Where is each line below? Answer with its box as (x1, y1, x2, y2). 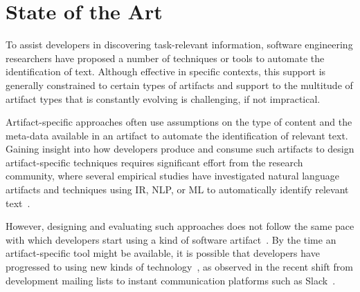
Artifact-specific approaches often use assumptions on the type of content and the (6, 115, 352, 129)
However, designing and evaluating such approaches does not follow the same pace (6, 219, 354, 233)
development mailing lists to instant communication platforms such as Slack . (6, 273, 336, 287)
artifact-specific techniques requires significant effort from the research (6, 155, 303, 169)
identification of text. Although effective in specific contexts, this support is (6, 64, 326, 79)
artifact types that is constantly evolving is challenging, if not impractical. (6, 91, 321, 106)
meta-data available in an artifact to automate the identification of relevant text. (6, 128, 348, 142)
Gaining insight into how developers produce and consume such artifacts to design (6, 142, 354, 156)
